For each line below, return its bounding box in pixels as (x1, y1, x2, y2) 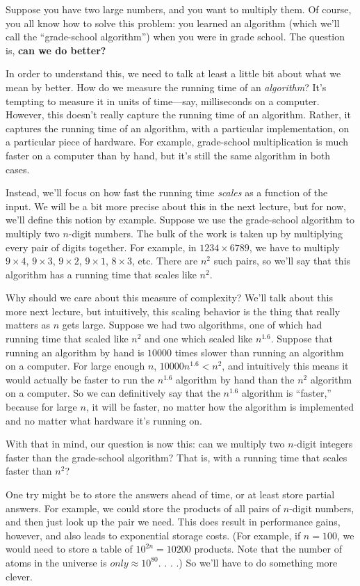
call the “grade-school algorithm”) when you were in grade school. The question (6, 29, 345, 44)
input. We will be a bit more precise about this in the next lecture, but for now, (6, 198, 346, 213)
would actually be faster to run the (6, 372, 155, 386)
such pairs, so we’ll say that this (213, 253, 351, 268)
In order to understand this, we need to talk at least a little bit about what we (6, 66, 341, 81)
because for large (6, 399, 77, 414)
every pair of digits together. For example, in (6, 239, 197, 254)
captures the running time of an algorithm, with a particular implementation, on (6, 120, 350, 135)
